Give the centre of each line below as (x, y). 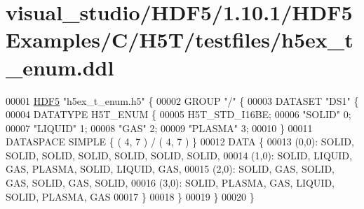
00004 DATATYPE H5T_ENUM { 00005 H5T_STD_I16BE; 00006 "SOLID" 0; (178, 114)
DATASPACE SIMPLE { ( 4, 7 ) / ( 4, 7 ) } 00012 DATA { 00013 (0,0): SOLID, (180, 142)
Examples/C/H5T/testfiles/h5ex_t (180, 39)
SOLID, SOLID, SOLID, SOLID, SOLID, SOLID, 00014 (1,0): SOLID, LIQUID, (179, 155)
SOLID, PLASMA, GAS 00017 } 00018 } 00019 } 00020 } (130, 196)
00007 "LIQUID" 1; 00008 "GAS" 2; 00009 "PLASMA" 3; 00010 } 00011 (159, 128)
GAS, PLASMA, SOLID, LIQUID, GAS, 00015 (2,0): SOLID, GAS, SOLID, (170, 169)
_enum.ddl (60, 67)
